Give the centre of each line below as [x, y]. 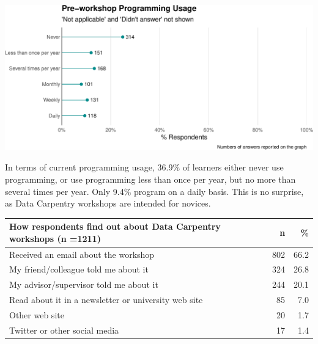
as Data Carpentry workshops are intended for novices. [108, 203]
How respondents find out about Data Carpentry [115, 226]
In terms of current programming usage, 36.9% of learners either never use [144, 167]
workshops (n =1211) [55, 238]
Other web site [37, 315]
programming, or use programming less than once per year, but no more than [150, 179]
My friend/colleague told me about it [79, 269]
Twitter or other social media [64, 330]
